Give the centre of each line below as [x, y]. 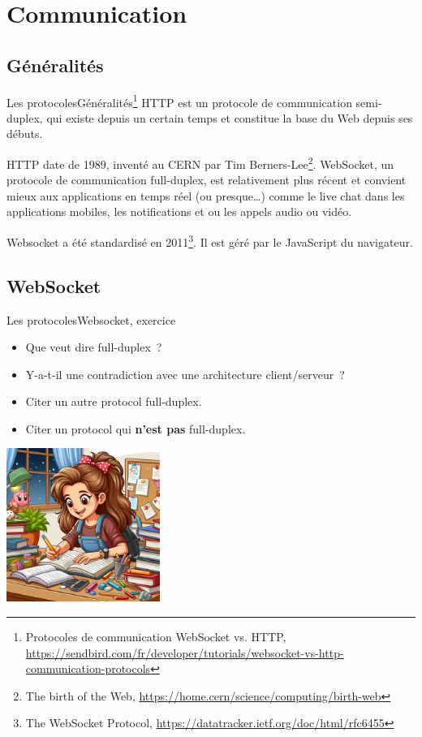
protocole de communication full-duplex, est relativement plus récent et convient [207, 180]
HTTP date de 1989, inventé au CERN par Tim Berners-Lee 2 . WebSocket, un [200, 163]
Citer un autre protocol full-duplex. [114, 401]
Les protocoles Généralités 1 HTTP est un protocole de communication [179, 101]
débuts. [25, 134]
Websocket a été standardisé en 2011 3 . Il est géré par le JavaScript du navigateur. [210, 241]
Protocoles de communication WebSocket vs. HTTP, [156, 637]
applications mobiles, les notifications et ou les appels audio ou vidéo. [179, 211]
